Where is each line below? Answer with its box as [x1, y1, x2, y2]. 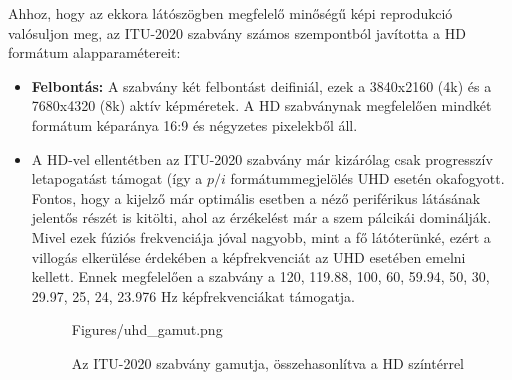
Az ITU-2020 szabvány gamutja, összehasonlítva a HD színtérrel [71, 352, 465, 373]
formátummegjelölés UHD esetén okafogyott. [230, 168, 505, 189]
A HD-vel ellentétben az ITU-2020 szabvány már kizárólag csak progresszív [31, 148, 493, 169]
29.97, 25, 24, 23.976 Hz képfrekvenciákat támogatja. [31, 285, 355, 306]
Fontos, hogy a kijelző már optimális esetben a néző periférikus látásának [31, 187, 481, 208]
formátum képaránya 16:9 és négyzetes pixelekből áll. [31, 114, 358, 135]
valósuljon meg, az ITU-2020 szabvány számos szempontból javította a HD [8, 22, 466, 43]
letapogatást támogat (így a [31, 168, 203, 189]
